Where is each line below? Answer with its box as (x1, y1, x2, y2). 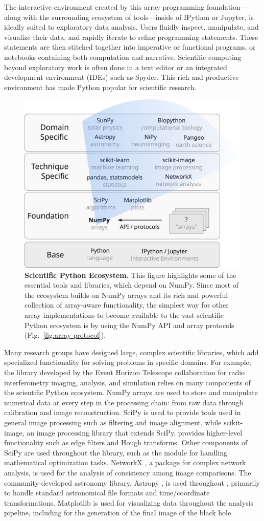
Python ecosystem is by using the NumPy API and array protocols (25, 319, 234, 330)
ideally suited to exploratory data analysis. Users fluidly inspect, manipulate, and (4, 21, 259, 32)
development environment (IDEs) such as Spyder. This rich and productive (4, 72, 239, 82)
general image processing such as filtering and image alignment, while (4, 417, 222, 428)
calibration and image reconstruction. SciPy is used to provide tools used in (4, 407, 241, 418)
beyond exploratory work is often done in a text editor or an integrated (4, 61, 227, 72)
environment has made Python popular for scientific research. (4, 81, 197, 92)
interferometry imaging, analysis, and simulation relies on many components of (4, 377, 251, 387)
